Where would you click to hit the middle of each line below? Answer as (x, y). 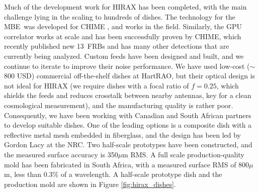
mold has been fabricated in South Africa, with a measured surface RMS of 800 (127, 164)
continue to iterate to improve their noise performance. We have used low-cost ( (127, 66)
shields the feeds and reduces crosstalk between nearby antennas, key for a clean (128, 95)
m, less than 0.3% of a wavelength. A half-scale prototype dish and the (113, 174)
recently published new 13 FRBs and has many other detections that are (117, 46)
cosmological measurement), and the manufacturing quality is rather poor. (119, 105)
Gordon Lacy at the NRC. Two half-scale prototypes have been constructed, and (128, 144)
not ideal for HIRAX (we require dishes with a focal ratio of (97, 85)
